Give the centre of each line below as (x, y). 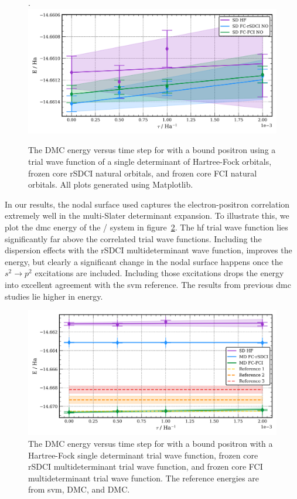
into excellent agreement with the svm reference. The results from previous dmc (148, 284)
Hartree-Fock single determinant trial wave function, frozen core (143, 455)
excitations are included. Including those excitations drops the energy (159, 273)
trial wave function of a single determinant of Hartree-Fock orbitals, (150, 162)
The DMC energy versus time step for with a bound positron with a (151, 443)
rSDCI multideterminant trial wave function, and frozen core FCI (146, 466)
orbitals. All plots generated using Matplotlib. (111, 184)
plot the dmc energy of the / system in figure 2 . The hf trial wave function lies (146, 227)
